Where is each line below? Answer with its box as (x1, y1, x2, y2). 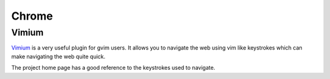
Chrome (11, 9, 53, 23)
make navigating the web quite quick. (11, 53, 106, 60)
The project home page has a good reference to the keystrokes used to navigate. (11, 64, 216, 72)
